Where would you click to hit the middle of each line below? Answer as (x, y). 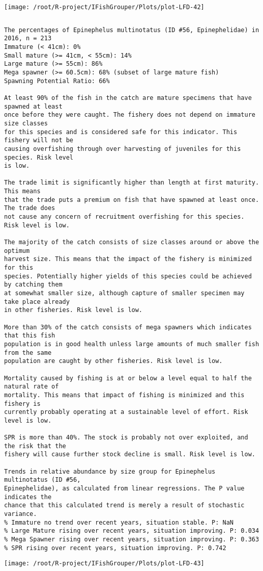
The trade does (30, 208)
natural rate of (32, 387)
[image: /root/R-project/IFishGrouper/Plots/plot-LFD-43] (104, 564)
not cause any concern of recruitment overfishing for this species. (124, 217)
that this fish (30, 336)
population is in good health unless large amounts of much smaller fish (132, 344)
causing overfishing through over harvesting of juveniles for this (123, 149)
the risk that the (35, 446)
